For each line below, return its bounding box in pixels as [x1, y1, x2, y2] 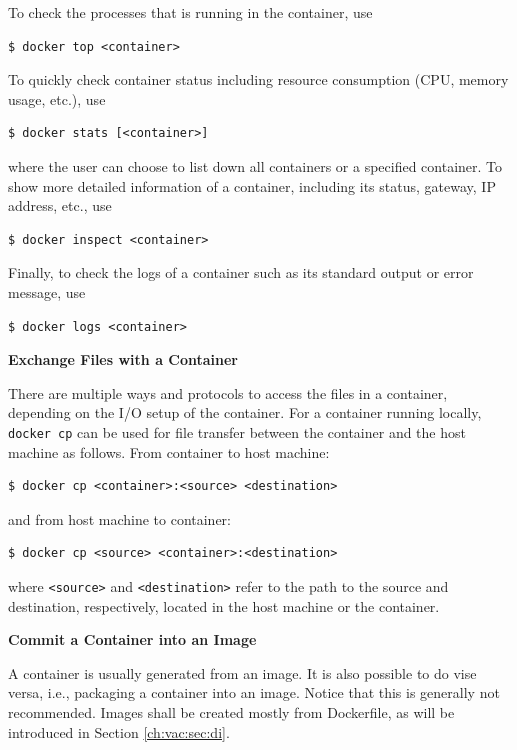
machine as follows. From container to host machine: [8, 441, 330, 462]
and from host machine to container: [8, 508, 231, 529]
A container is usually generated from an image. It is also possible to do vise [8, 662, 477, 683]
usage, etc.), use [8, 88, 106, 109]
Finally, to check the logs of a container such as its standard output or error [8, 262, 474, 283]
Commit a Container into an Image [8, 629, 257, 650]
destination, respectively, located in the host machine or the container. [8, 595, 440, 616]
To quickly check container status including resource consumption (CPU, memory [8, 69, 509, 90]
